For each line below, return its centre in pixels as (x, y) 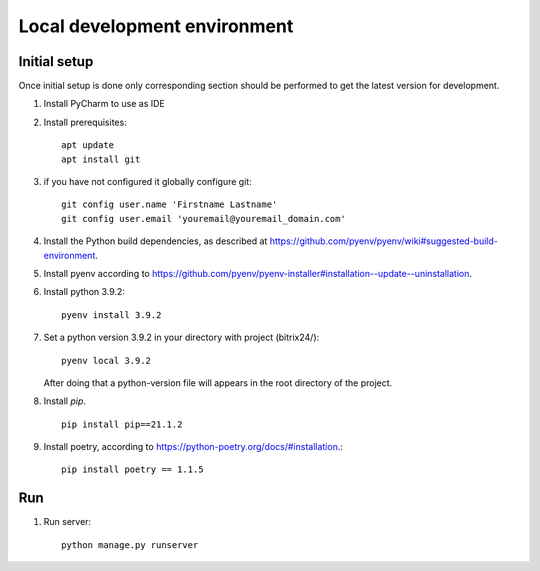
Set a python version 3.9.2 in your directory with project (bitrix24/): (181, 337)
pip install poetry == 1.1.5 (132, 469)
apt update (88, 145)
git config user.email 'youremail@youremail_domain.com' (204, 218)
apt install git (101, 159)
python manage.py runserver (130, 544)
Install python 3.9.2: (84, 292)
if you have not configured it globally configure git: (147, 182)
